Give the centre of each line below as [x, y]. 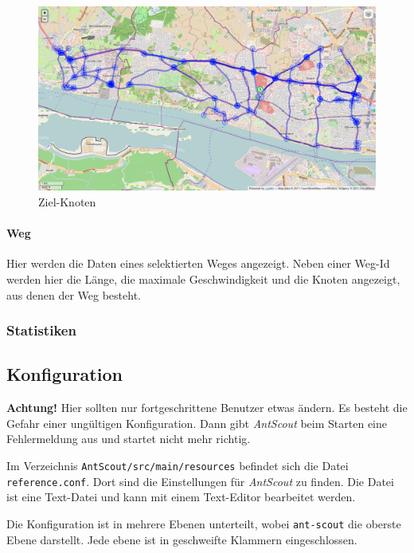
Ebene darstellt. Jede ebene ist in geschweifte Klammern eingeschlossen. [182, 539]
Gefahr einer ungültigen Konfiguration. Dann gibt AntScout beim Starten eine [197, 423]
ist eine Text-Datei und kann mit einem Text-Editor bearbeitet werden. [181, 497]
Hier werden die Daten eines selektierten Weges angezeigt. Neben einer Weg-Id [198, 263]
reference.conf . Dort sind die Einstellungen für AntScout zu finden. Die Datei [200, 481]
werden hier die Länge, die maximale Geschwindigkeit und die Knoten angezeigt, [203, 279]
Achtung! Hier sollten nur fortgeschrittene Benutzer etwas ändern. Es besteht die [207, 408]
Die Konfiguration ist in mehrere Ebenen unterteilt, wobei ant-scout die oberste [204, 523]
